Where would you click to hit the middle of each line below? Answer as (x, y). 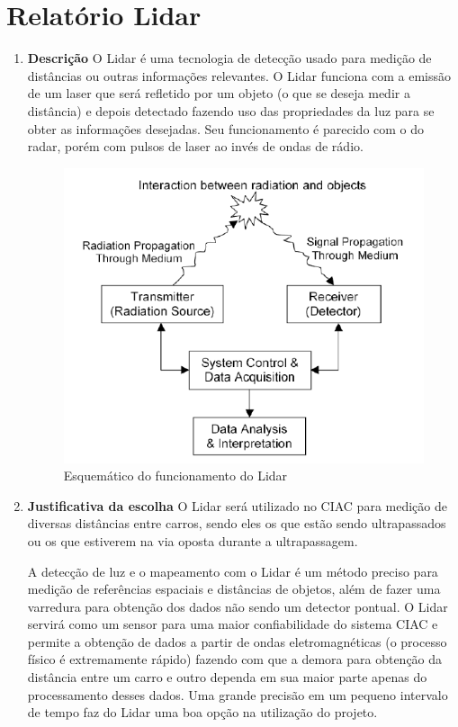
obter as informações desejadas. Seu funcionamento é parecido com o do (226, 128)
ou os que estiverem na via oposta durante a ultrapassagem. (193, 540)
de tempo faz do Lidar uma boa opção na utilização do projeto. (202, 712)
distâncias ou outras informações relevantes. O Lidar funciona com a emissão (239, 75)
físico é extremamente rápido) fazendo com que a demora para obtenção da (235, 659)
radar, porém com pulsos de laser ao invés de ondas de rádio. (195, 146)
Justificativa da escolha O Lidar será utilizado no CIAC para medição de (237, 505)
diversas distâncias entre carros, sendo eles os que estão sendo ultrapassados (237, 523)
